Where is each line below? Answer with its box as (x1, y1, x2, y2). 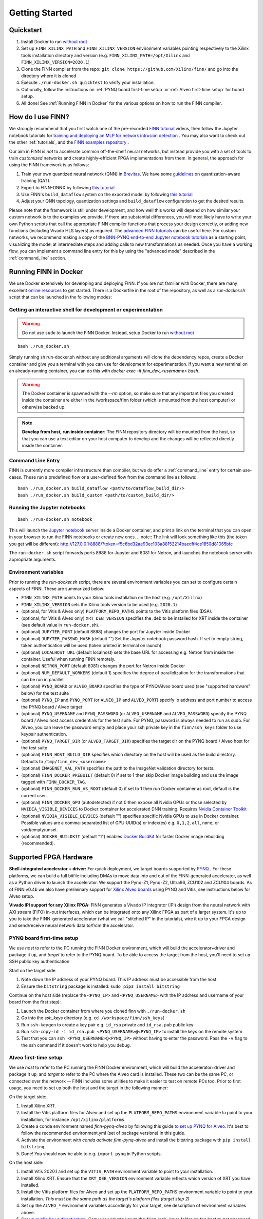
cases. (9, 474, 22, 480)
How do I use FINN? (9, 113, 70, 121)
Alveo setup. (9, 893, 35, 899)
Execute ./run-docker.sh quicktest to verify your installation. (21, 79, 155, 85)
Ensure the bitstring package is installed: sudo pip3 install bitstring (21, 983, 180, 989)
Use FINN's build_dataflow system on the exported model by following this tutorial (21, 192, 193, 197)
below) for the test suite (21, 690, 69, 696)
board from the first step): (9, 999, 61, 1005)
